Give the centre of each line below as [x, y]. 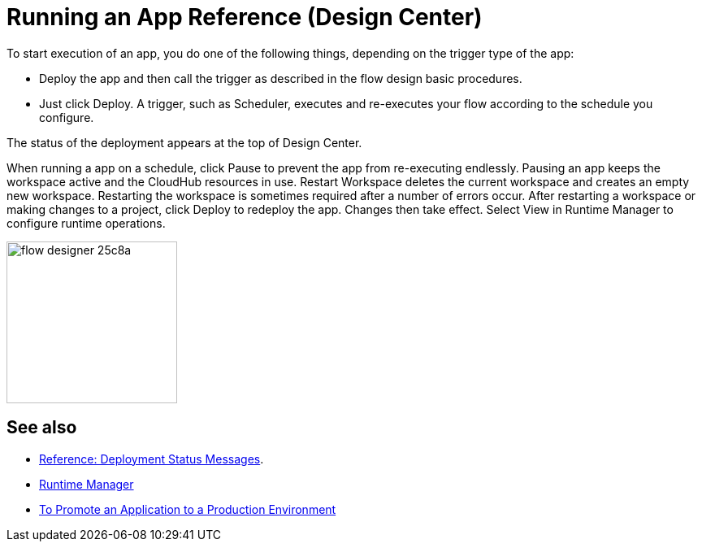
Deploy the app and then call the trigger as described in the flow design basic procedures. [281, 78]
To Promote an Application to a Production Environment [188, 509]
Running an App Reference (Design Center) [245, 17]
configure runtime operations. [86, 223]
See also [42, 428]
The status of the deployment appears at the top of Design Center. [184, 142]
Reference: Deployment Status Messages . [152, 459]
